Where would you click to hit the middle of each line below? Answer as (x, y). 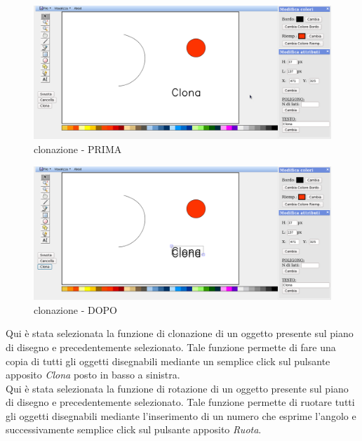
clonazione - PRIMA (78, 149)
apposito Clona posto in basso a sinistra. (93, 375)
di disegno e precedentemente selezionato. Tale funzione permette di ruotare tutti (180, 402)
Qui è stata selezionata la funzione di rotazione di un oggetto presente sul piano (177, 388)
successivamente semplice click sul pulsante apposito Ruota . (134, 429)
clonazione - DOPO (75, 309)
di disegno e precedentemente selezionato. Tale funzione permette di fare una (171, 347)
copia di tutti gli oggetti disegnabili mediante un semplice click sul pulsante (168, 361)
